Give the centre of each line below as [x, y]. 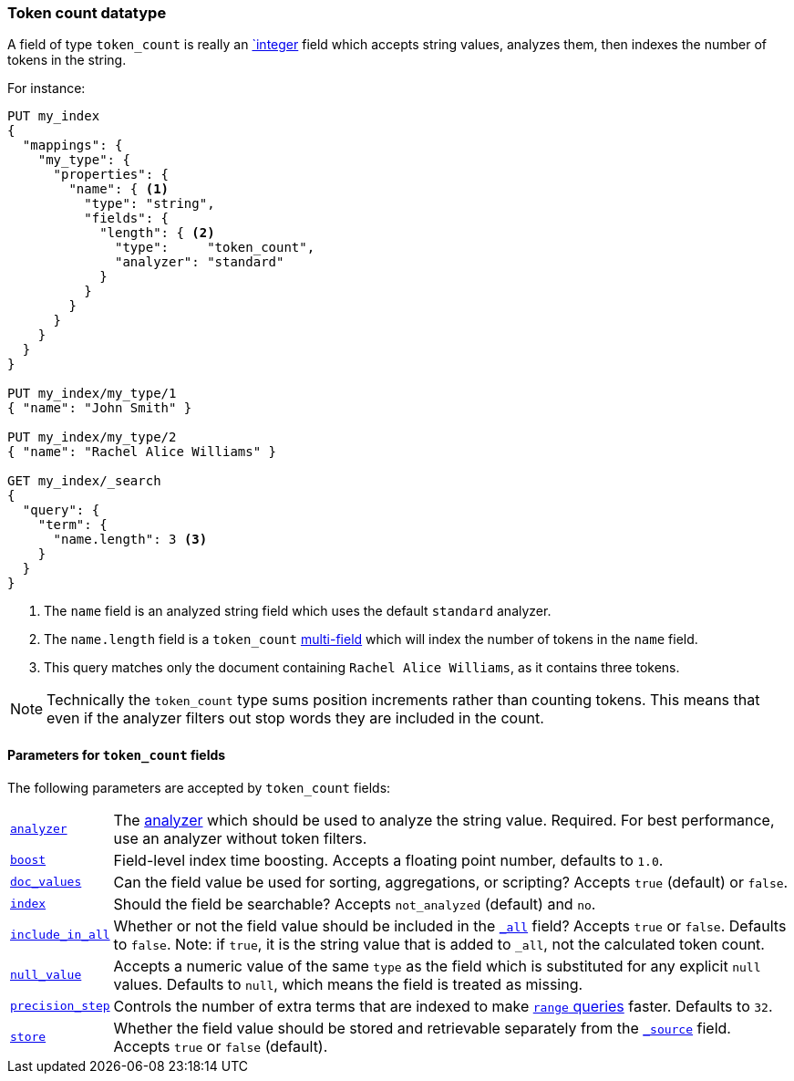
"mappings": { [72, 146]
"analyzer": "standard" [200, 262]
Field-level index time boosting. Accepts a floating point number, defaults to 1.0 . [388, 860]
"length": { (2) [157, 233]
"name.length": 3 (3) [130, 540]
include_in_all [60, 935]
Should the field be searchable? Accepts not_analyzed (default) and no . [355, 904]
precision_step [60, 1006]
